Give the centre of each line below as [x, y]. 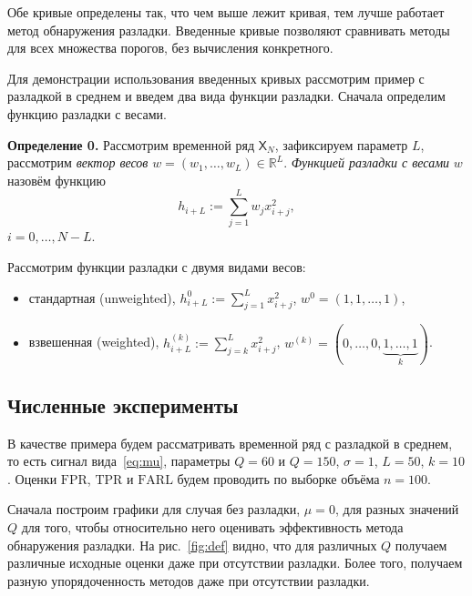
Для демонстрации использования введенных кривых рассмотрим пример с [216, 78]
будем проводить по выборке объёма [278, 478]
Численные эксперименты [123, 404]
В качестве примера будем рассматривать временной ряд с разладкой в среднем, [230, 443]
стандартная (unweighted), [102, 297]
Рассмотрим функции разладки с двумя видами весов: [157, 267]
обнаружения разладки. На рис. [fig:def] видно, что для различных [192, 545]
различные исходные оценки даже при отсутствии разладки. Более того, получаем [235, 563]
